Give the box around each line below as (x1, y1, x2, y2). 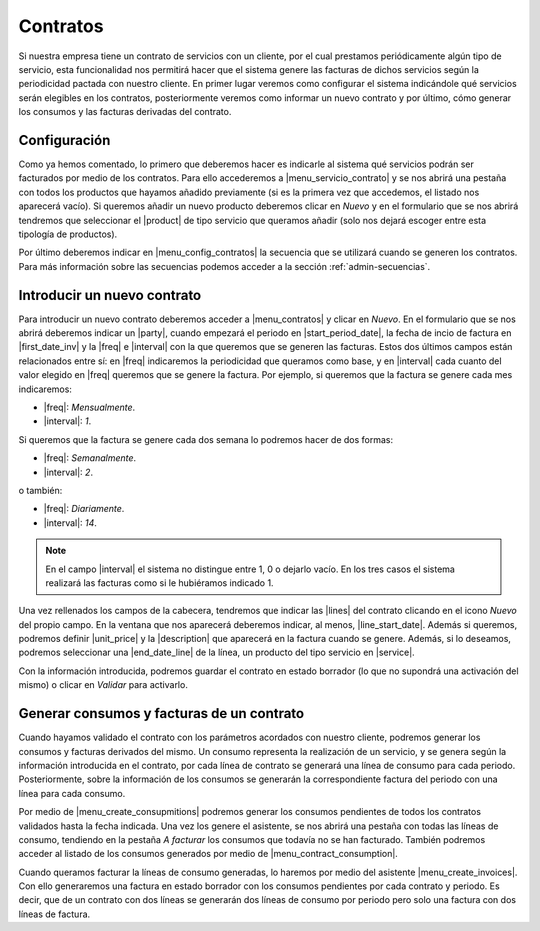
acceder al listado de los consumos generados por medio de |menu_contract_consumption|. (18, 848, 399, 860)
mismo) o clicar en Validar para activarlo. (18, 679, 189, 691)
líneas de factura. (18, 908, 91, 920)
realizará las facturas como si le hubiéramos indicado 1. (45, 576, 274, 589)
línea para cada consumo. (18, 787, 126, 799)
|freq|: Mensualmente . (43, 401, 136, 413)
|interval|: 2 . (43, 466, 94, 478)
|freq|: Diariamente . (43, 503, 125, 515)
